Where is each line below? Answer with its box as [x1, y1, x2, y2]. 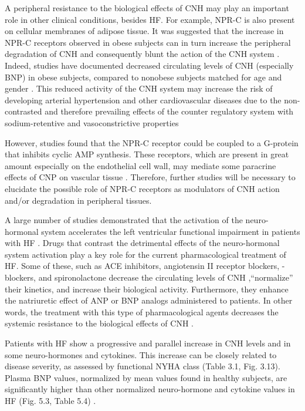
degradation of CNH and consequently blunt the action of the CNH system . [5, 48, 280, 60]
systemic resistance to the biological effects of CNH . [5, 317, 194, 329]
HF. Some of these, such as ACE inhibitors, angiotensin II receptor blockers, [5, 260, 280, 272]
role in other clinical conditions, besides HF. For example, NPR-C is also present [5, 13, 295, 25]
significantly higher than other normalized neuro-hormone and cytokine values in [5, 383, 295, 395]
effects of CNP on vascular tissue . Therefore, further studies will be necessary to [5, 171, 296, 183]
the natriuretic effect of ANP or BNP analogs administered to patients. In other [5, 294, 293, 306]
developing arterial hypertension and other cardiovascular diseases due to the [5, 93, 282, 106]
